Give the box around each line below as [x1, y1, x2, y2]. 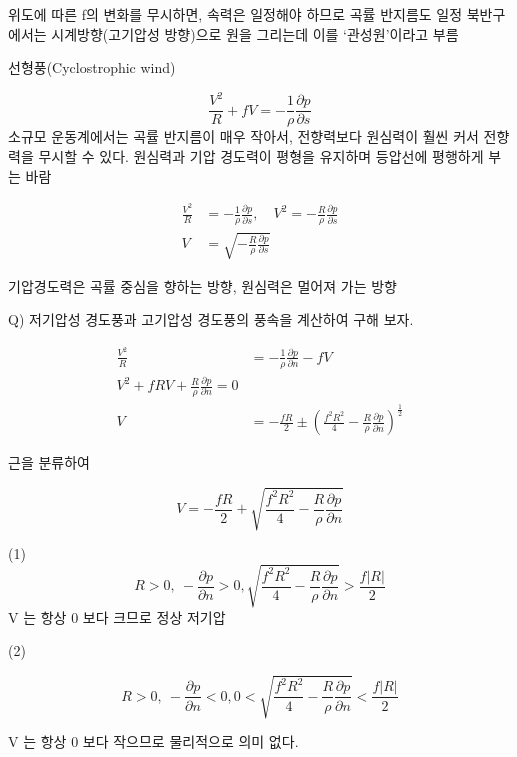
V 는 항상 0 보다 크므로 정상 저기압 [8, 606, 226, 627]
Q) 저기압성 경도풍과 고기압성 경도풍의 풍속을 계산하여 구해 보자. [8, 309, 414, 330]
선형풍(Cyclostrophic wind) [8, 57, 176, 78]
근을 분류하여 [8, 452, 90, 473]
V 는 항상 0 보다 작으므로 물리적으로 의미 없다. [8, 731, 299, 752]
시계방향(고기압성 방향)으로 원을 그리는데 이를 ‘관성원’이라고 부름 [51, 23, 459, 44]
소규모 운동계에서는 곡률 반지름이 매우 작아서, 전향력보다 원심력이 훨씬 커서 [8, 126, 479, 147]
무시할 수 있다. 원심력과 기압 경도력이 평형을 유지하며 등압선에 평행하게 [38, 145, 484, 166]
